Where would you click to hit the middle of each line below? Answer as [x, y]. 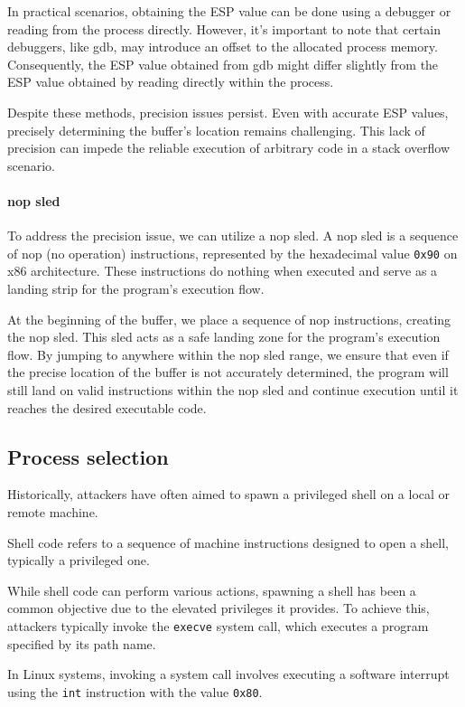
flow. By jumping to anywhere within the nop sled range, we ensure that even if [228, 354]
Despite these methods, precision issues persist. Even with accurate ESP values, [228, 112]
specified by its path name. [82, 643]
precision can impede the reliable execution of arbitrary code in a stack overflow [228, 148]
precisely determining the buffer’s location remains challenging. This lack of [216, 130]
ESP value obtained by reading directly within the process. [171, 82]
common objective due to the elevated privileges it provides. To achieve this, [219, 608]
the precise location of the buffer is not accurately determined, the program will [228, 372]
